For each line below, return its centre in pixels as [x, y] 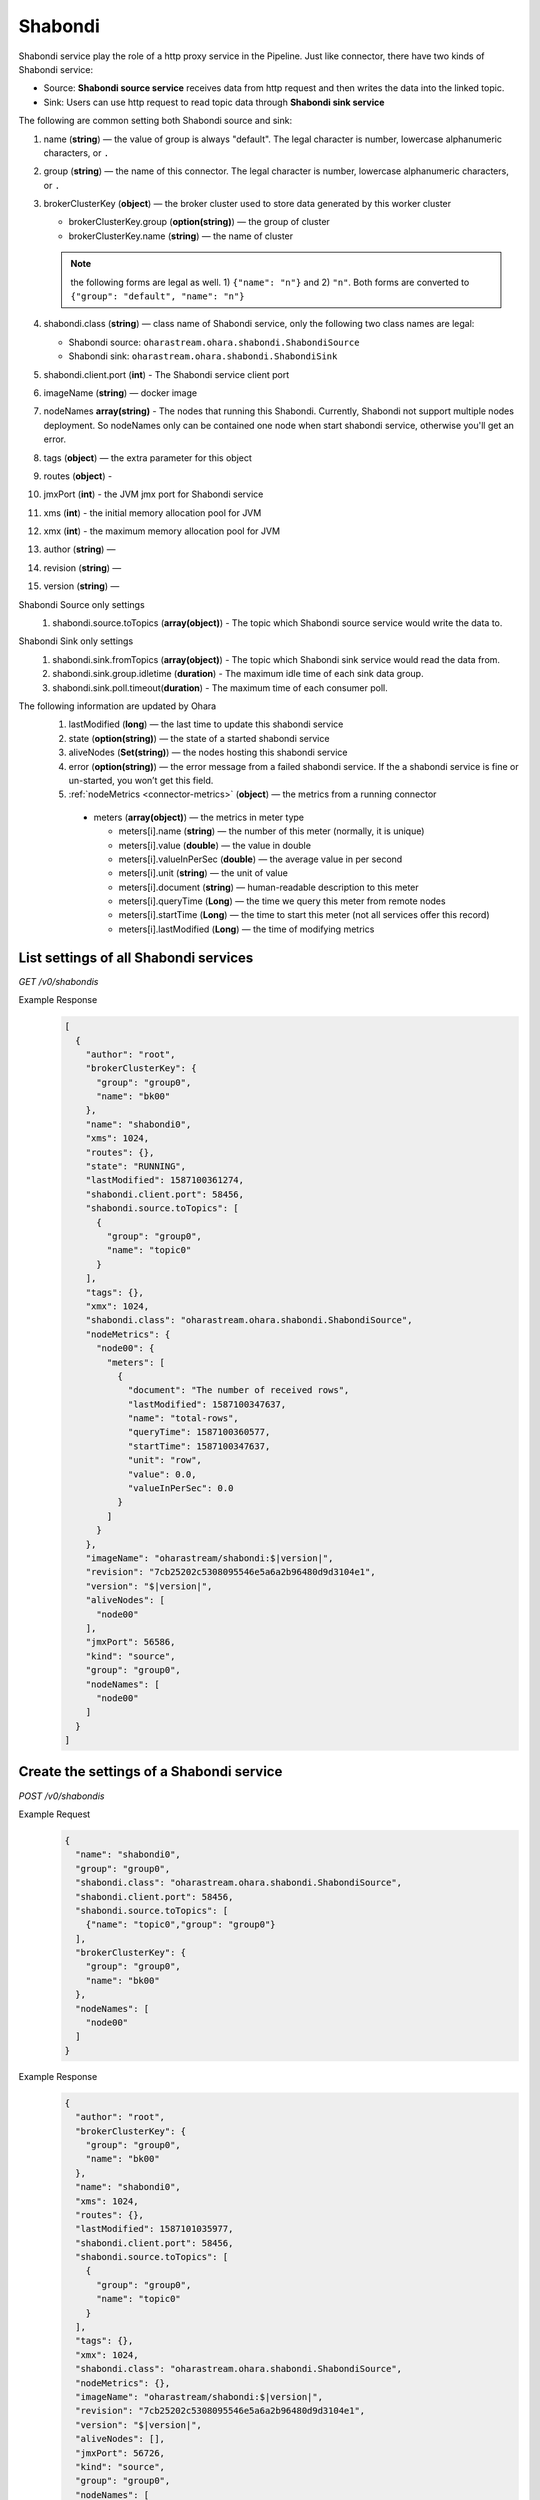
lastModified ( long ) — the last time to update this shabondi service [206, 724]
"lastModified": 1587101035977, [154, 2229]
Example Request [54, 1814]
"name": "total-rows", [183, 1418]
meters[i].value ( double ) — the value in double [215, 845]
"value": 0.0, [162, 1474]
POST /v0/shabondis [61, 1796]
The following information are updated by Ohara [117, 706]
